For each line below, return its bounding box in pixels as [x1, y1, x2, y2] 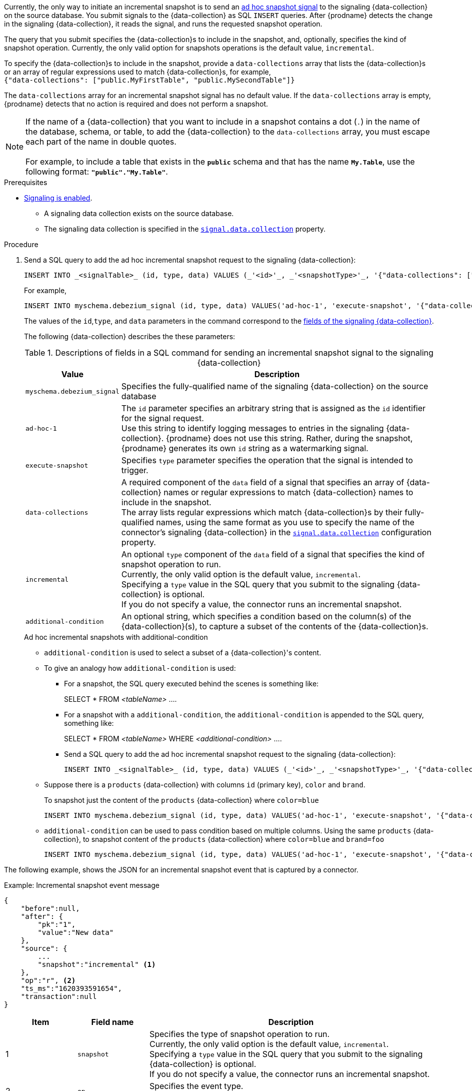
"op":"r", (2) [20, 976, 76, 984]
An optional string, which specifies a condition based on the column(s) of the [121, 611, 411, 621]
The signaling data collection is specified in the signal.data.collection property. [44, 225, 326, 233]
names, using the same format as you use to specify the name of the [156, 517, 414, 527]
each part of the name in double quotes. [25, 137, 176, 147]
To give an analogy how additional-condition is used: [44, 664, 236, 672]
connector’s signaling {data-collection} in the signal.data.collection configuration [121, 527, 431, 537]
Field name [91, 1017, 134, 1027]
